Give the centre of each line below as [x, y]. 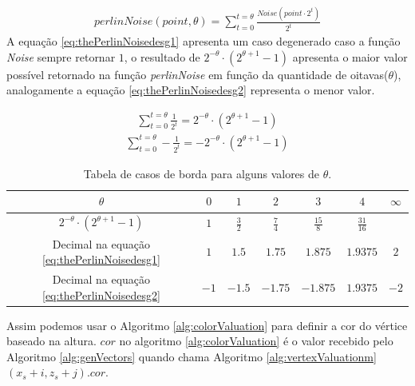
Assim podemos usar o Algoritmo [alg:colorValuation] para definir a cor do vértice [207, 325]
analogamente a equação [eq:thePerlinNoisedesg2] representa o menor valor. [191, 90]
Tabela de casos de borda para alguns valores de [202, 173]
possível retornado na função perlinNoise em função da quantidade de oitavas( [198, 74]
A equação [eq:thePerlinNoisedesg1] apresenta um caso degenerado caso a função [204, 41]
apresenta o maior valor [350, 56]
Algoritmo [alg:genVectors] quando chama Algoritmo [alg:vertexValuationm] [192, 356]
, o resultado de [162, 56]
